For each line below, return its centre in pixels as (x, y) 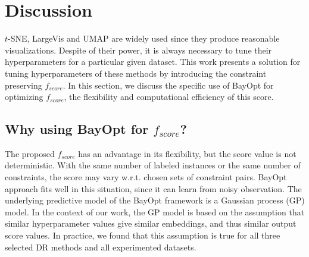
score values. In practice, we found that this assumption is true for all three (143, 235)
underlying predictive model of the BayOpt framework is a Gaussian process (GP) (155, 200)
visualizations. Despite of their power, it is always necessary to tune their (138, 50)
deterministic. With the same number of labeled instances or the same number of (153, 165)
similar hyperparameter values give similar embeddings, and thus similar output (151, 223)
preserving (24, 85)
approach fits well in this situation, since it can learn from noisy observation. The (153, 188)
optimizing (24, 97)
